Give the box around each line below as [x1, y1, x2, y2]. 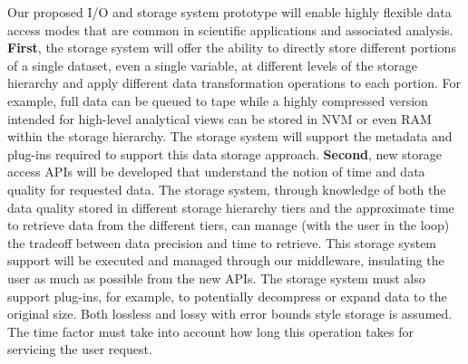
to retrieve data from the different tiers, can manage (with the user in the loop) [7, 216, 450, 235]
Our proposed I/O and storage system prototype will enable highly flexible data [7, 3, 452, 21]
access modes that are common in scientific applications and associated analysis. [7, 20, 453, 39]
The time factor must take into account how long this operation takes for [7, 321, 414, 340]
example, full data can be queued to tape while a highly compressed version [7, 91, 428, 110]
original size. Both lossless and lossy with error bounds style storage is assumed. [7, 304, 453, 323]
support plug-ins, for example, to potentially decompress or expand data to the [7, 286, 447, 305]
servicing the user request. [7, 340, 152, 359]
